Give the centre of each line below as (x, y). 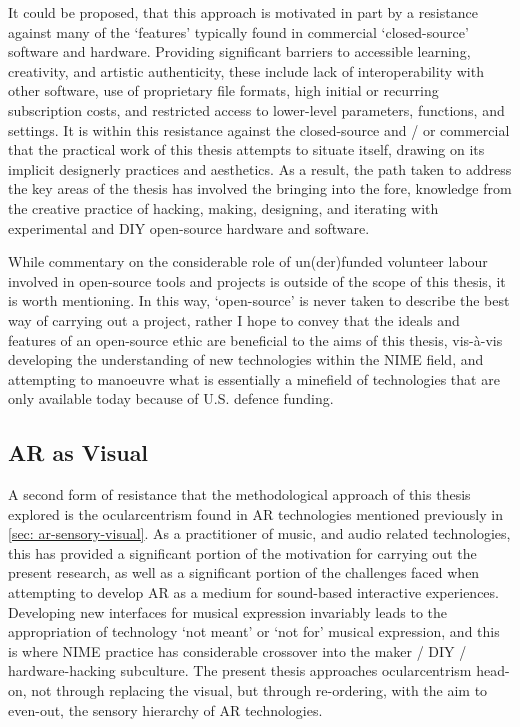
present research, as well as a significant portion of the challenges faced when (244, 572)
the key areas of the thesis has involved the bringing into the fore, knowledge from (260, 188)
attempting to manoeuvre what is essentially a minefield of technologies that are (254, 378)
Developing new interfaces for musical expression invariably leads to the (227, 611)
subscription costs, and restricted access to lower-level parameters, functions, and (256, 109)
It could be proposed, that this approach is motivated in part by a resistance (243, 12)
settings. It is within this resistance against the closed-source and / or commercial (259, 129)
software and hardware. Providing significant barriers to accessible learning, (239, 51)
